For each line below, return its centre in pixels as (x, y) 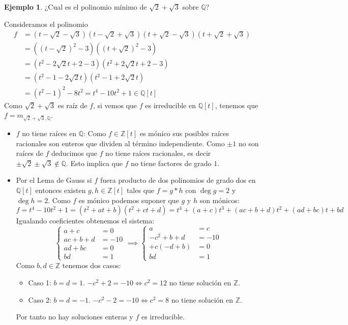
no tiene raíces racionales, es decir (158, 153)
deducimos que (74, 153)
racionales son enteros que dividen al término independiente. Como (120, 143)
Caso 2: (40, 299)
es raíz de (72, 105)
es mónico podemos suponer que (129, 200)
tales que (140, 190)
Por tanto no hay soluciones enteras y (75, 317)
